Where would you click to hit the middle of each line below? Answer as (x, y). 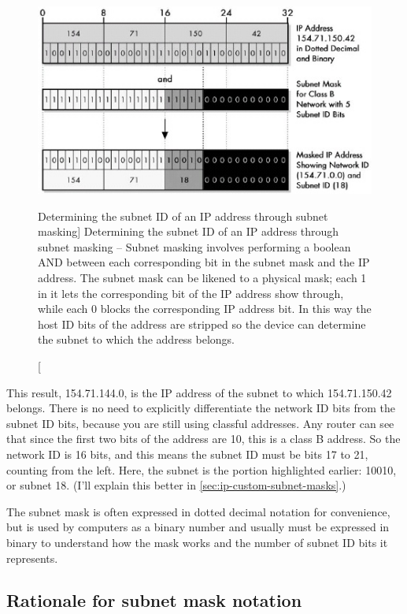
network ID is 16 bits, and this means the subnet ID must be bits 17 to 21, (187, 454)
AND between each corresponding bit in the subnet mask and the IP (204, 262)
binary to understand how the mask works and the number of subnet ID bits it (197, 542)
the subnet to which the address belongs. (137, 339)
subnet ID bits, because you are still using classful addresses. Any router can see (200, 423)
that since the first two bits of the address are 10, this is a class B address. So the (203, 439)
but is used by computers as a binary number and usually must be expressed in (198, 527)
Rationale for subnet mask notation (154, 600)
